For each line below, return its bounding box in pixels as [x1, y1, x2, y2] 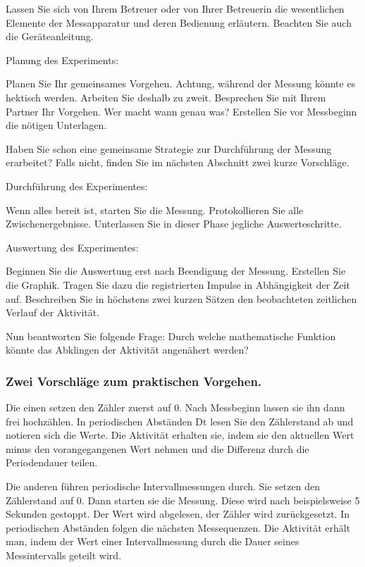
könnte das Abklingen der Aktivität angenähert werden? [6, 342, 249, 357]
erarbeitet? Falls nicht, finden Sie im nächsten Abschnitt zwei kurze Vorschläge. [6, 155, 349, 170]
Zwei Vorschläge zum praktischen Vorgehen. [6, 372, 262, 390]
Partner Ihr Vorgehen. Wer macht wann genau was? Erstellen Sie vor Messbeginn [6, 104, 357, 118]
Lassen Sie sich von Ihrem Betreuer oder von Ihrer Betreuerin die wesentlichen [6, 1, 345, 15]
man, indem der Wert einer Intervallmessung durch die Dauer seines [6, 534, 299, 549]
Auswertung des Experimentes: [6, 239, 139, 254]
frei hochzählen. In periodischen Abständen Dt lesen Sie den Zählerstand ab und [6, 413, 354, 428]
